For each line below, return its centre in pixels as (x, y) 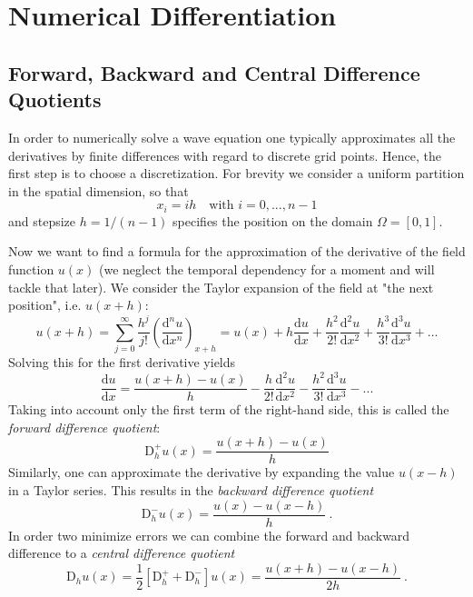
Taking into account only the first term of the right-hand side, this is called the (229, 409)
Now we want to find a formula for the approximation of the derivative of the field (237, 251)
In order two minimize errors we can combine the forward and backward (209, 535)
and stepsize (42, 220)
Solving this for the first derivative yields (122, 362)
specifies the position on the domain (273, 220)
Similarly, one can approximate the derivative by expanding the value (202, 472)
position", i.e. (45, 305)
